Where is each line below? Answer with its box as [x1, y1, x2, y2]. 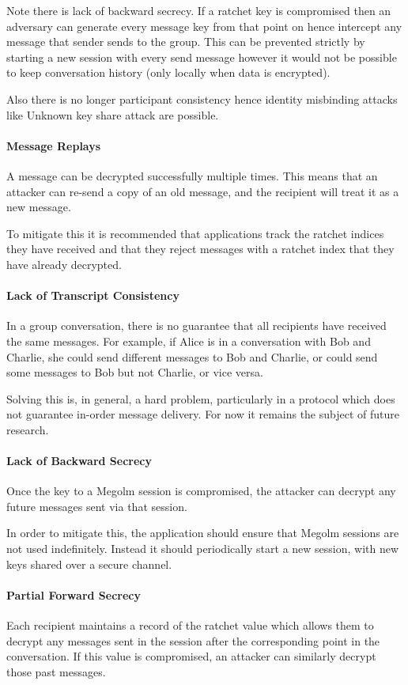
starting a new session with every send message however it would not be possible [6, 48, 397, 65]
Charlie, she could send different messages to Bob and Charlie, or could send [6, 348, 378, 365]
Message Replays [6, 137, 101, 153]
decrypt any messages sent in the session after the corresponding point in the [6, 632, 380, 649]
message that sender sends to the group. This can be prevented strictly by [6, 33, 365, 50]
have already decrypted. [6, 255, 122, 272]
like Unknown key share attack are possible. [6, 106, 219, 123]
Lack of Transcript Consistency [6, 287, 179, 304]
